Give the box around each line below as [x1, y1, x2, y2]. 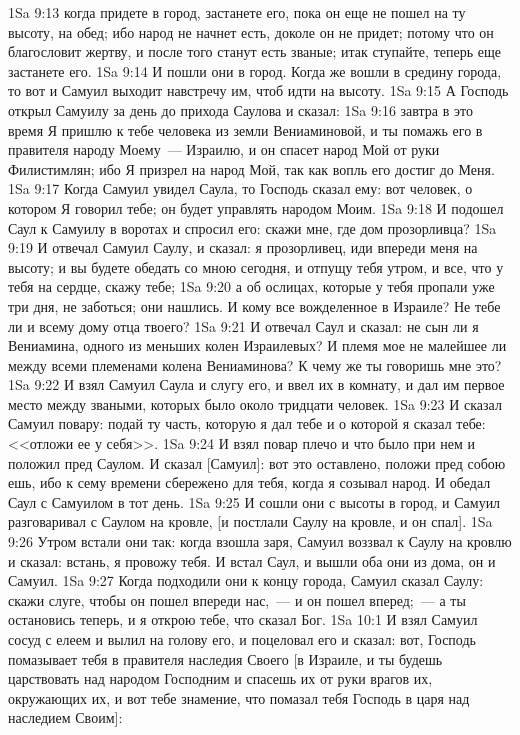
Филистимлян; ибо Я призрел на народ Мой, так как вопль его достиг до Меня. [8, 158, 495, 179]
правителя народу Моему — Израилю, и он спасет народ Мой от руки [8, 139, 440, 160]
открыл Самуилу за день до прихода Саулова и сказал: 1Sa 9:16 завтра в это [8, 99, 473, 120]
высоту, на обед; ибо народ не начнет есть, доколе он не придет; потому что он [8, 21, 494, 42]
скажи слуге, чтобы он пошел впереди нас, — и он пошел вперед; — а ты [8, 589, 466, 610]
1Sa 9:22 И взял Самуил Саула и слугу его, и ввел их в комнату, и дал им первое [8, 374, 505, 395]
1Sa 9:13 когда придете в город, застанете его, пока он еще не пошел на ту [8, 2, 466, 22]
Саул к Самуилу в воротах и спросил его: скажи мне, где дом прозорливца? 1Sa [8, 217, 497, 238]
